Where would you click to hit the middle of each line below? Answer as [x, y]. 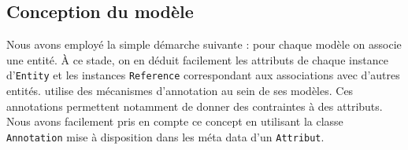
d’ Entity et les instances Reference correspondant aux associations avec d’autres [203, 75]
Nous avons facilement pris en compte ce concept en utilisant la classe [175, 121]
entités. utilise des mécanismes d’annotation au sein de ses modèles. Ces [180, 91]
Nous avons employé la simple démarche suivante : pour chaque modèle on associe [204, 44]
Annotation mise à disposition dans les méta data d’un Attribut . [165, 136]
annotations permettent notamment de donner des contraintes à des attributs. [195, 106]
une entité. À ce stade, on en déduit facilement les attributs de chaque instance [197, 59]
